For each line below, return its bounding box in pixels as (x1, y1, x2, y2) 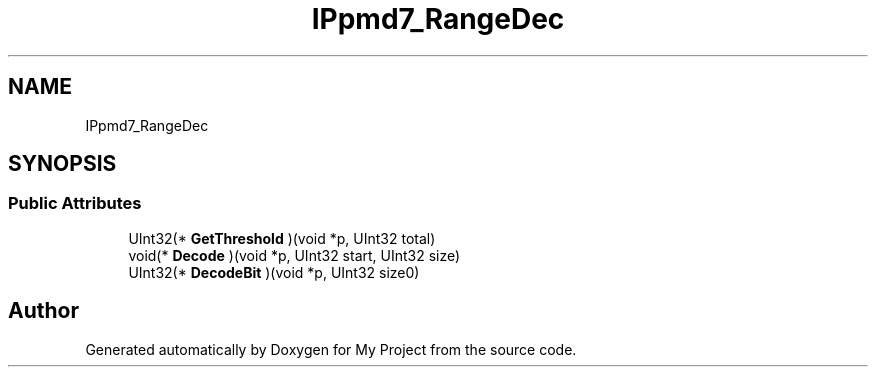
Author (8, 298, 79, 324)
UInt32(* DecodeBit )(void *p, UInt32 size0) (128, 263, 420, 281)
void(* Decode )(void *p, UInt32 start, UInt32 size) (128, 246, 461, 264)
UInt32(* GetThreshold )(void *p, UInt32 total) (128, 229, 436, 247)
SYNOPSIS (8, 151, 117, 177)
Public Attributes (8, 193, 142, 214)
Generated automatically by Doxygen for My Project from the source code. (85, 340, 577, 358)
